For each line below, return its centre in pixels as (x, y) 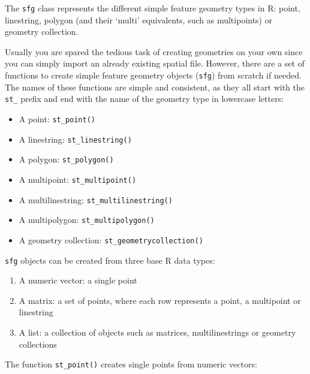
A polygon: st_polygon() (66, 159)
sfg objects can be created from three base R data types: (110, 260)
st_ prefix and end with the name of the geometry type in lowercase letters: (145, 99)
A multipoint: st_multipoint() (78, 179)
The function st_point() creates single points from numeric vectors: (131, 364)
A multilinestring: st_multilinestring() (96, 199)
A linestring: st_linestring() (75, 139)
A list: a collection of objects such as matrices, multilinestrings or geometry (157, 332)
